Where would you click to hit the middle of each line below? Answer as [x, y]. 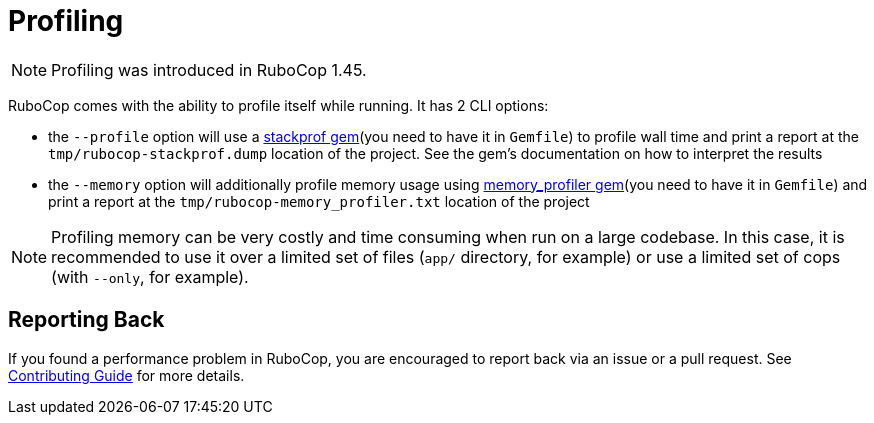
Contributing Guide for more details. [126, 375]
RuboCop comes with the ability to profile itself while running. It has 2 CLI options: [278, 105]
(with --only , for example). [150, 276]
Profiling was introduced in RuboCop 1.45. [209, 69]
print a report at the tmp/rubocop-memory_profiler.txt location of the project [319, 201]
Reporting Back [86, 320]
